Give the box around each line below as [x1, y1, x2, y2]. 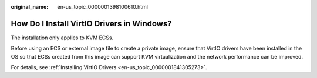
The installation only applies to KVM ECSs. [11, 34, 114, 41]
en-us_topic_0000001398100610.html [57, 4, 148, 10]
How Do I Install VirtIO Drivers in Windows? [11, 18, 173, 29]
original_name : [11, 4, 49, 10]
